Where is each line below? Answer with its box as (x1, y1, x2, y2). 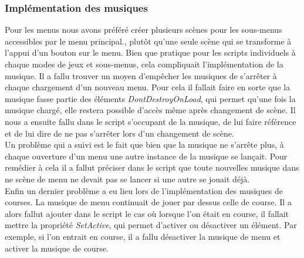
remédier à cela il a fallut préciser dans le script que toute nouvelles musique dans (5, 161, 299, 174)
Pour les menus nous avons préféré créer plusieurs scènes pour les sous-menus (5, 23, 282, 36)
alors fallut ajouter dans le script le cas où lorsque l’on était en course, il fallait (5, 207, 289, 219)
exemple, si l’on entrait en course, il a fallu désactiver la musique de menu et (5, 230, 281, 242)
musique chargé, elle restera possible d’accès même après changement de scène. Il (5, 104, 296, 116)
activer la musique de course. (5, 242, 109, 254)
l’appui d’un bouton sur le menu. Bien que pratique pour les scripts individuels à (5, 46, 296, 59)
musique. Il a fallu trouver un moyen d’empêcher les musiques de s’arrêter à (5, 69, 277, 82)
